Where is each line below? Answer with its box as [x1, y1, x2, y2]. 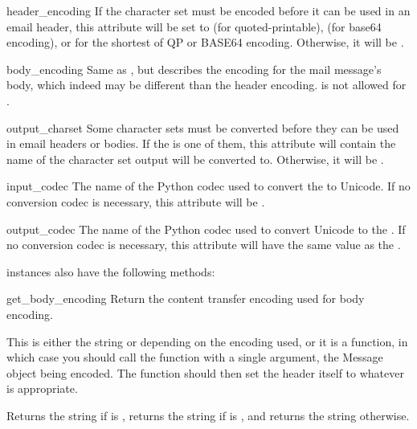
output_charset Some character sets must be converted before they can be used [6, 119, 399, 136]
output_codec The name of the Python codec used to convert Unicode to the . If [6, 220, 406, 237]
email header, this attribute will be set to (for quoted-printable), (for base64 [6, 18, 382, 35]
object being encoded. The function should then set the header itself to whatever [6, 364, 404, 381]
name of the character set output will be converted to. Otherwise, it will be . [6, 150, 384, 167]
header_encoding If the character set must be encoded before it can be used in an [6, 2, 411, 18]
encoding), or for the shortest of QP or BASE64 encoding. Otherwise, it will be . [6, 34, 404, 51]
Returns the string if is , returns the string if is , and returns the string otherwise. [6, 407, 410, 423]
